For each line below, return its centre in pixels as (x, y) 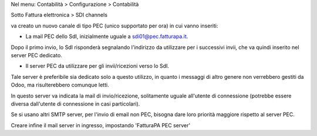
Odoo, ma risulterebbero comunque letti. (60, 85)
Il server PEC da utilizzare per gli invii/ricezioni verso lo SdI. (97, 66)
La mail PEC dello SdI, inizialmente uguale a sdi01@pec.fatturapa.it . (107, 36)
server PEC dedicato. (37, 55)
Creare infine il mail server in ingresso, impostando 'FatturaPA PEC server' (101, 125)
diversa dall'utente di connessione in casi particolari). (75, 104)
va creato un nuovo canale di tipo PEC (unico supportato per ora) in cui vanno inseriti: (114, 26)
